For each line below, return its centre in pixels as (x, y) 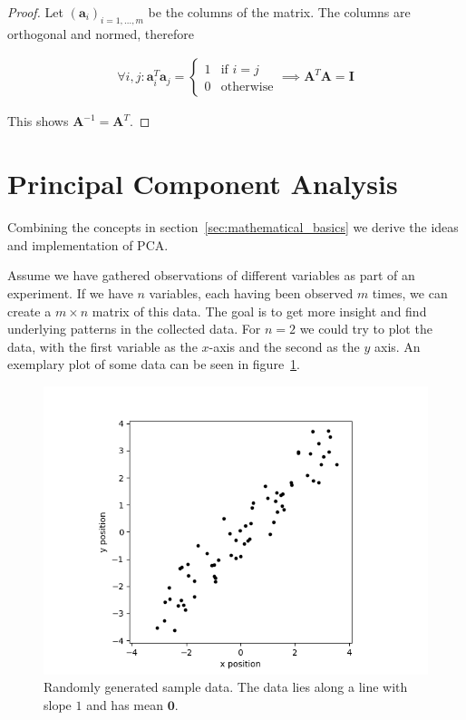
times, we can (410, 292)
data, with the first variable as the (102, 346)
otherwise (247, 88)
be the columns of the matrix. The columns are (279, 12)
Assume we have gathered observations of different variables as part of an (211, 275)
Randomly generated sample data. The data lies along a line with (226, 687)
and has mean (125, 705)
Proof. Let (35, 12)
